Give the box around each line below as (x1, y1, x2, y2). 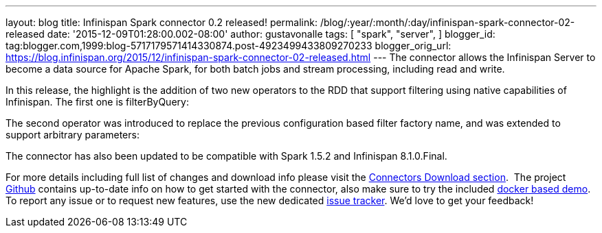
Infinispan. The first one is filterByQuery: (5, 96, 189, 108)
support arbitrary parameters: (5, 129, 140, 140)
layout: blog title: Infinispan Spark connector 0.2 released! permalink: (5, 16, 318, 28)
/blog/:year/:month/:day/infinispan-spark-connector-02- (320, 16, 575, 28)
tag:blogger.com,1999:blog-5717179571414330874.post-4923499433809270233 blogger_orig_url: (5, 40, 452, 51)
